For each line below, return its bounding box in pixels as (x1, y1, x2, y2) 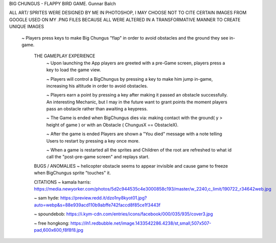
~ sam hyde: (34, 195, 59, 201)
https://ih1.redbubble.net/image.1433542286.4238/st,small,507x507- (70, 220, 212, 226)
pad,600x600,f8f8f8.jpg (34, 227, 84, 233)
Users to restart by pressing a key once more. (46, 138, 140, 144)
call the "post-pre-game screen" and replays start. (46, 154, 150, 160)
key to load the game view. (46, 67, 101, 73)
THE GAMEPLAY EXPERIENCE (34, 53, 96, 59)
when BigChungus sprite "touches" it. (34, 170, 111, 176)
